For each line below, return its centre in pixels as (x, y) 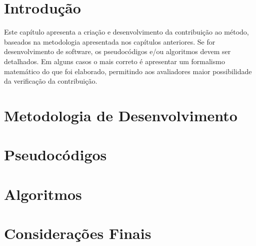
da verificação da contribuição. (51, 81)
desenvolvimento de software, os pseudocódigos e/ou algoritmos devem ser (117, 51)
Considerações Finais (78, 233)
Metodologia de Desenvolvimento (121, 115)
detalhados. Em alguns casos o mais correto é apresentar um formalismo (114, 61)
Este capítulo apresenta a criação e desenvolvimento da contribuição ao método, (126, 32)
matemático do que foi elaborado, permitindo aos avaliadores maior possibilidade (128, 71)
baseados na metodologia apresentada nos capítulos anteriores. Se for (110, 41)
